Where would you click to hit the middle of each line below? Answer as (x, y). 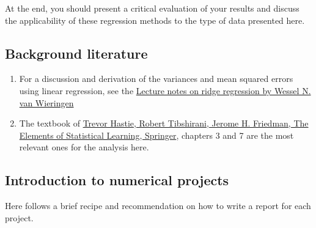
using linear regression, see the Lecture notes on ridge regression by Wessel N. (165, 90)
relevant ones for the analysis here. (84, 147)
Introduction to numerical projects (117, 180)
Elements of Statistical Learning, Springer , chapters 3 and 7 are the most (156, 135)
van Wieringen (46, 102)
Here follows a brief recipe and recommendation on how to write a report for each (158, 206)
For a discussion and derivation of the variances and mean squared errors (156, 79)
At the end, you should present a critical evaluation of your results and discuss (152, 8)
